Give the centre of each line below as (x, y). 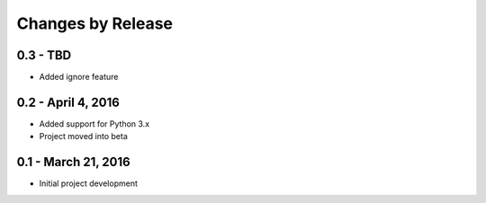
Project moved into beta (83, 137)
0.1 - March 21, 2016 (73, 162)
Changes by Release (95, 23)
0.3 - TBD (44, 55)
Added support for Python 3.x (94, 124)
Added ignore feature (79, 77)
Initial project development (89, 183)
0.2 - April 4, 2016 (68, 102)
